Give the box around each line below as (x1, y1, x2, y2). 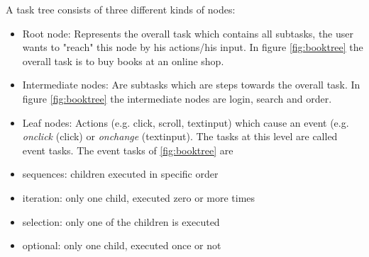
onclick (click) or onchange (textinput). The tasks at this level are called (22, 129, 338, 144)
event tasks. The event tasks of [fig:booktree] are (22, 142, 233, 157)
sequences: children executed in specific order (22, 166, 219, 181)
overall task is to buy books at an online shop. (22, 53, 224, 68)
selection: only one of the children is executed (22, 214, 220, 229)
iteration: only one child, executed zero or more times (22, 190, 255, 205)
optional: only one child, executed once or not (22, 238, 221, 253)
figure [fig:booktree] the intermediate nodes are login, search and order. (22, 91, 332, 105)
